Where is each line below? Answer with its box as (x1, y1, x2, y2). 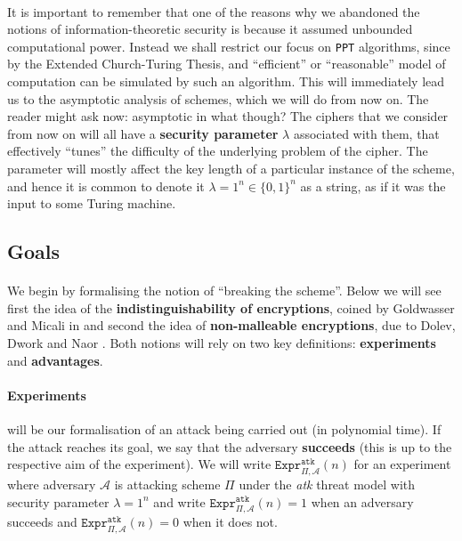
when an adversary (311, 492, 414, 511)
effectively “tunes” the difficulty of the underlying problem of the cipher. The (7, 141, 428, 160)
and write (153, 492, 206, 511)
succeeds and (7, 513, 77, 531)
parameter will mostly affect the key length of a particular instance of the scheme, (7, 159, 455, 177)
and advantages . (7, 351, 103, 369)
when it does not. (182, 513, 278, 531)
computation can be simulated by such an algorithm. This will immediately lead (7, 72, 445, 91)
